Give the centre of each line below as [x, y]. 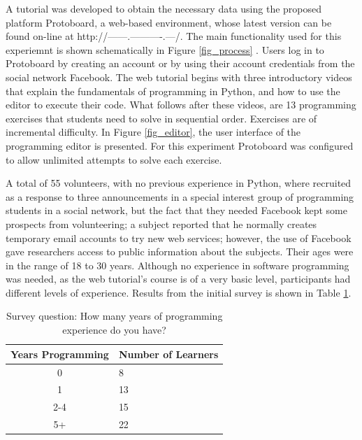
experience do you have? [114, 330]
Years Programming [60, 354]
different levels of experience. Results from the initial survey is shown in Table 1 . [179, 292]
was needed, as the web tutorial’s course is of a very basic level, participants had [178, 279]
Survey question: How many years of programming [114, 316]
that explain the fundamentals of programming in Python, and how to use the [173, 91]
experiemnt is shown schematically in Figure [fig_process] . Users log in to [165, 49]
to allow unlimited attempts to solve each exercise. [114, 159]
